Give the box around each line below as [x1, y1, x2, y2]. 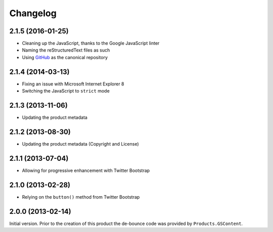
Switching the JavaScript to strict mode [22, 88, 110, 94]
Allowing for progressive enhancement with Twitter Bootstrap [22, 167, 150, 173]
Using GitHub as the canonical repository [22, 54, 108, 60]
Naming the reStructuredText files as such [22, 47, 110, 53]
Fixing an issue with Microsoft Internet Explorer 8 [22, 81, 124, 87]
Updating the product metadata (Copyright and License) [22, 141, 139, 147]
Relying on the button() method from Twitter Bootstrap [22, 194, 140, 200]
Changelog [9, 8, 57, 19]
